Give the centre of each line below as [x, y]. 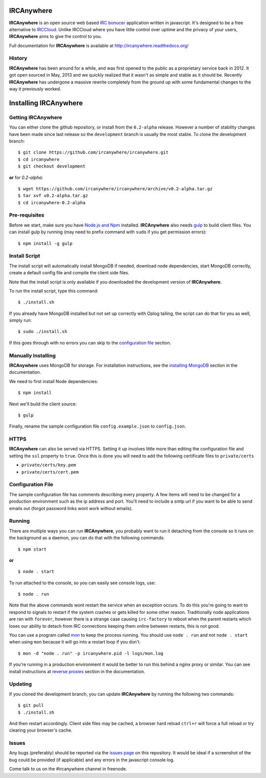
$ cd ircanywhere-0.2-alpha [52, 202]
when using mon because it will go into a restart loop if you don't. [75, 642]
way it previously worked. [35, 89]
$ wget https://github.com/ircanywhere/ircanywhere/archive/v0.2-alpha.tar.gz [115, 189]
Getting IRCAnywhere [36, 117]
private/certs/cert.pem [50, 472]
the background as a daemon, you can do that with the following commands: [87, 538]
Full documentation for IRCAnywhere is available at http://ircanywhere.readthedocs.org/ [99, 45]
